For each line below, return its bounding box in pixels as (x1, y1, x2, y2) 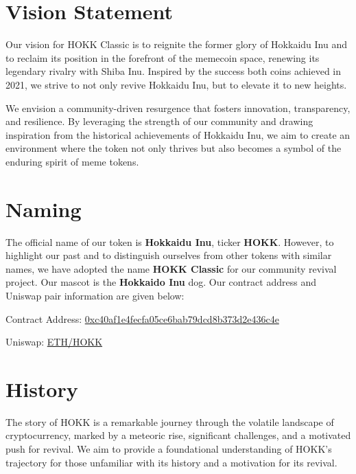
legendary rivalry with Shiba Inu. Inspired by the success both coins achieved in (5, 64, 342, 78)
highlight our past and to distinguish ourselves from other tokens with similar (5, 248, 332, 262)
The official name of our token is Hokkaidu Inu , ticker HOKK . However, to (5, 234, 334, 249)
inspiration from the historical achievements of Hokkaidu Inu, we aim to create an (5, 127, 351, 142)
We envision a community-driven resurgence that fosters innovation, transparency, (5, 100, 351, 115)
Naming (5, 194, 82, 223)
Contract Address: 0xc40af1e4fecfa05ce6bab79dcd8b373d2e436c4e (5, 311, 279, 326)
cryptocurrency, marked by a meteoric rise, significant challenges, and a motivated (5, 428, 351, 442)
